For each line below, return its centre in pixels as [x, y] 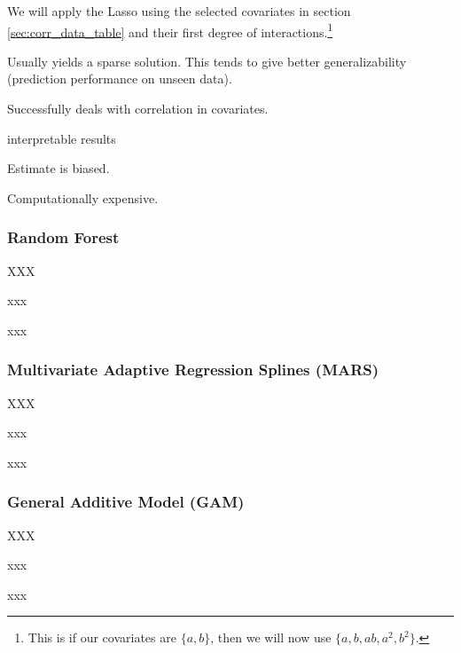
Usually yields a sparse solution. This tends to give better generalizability [207, 61]
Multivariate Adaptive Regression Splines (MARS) [193, 370]
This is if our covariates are [102, 637]
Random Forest [63, 237]
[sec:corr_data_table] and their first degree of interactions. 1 [170, 30]
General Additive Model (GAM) [126, 502]
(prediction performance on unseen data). [120, 79]
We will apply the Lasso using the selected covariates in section [179, 11]
